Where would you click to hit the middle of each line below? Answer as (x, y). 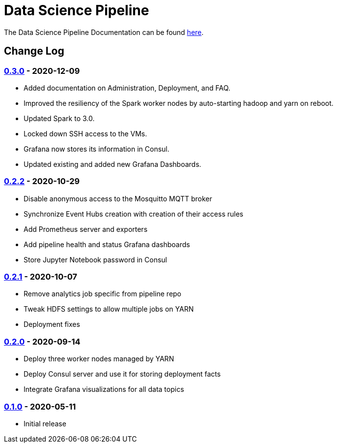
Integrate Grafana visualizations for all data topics (104, 389)
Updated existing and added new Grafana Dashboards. (112, 164)
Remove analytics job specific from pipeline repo (103, 294)
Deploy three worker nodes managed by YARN (99, 359)
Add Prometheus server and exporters (86, 229)
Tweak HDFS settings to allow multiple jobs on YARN (109, 309)
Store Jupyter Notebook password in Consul (95, 259)
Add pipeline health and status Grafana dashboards (107, 244)
